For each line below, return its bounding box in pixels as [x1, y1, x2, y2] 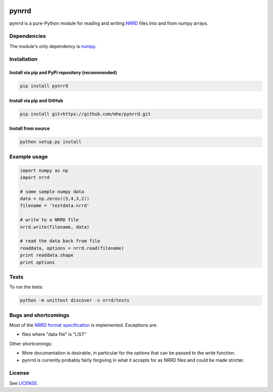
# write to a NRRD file [20, 217, 79, 223]
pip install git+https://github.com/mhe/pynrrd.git [20, 111, 151, 117]
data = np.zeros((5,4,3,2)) [20, 196, 89, 202]
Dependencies [9, 33, 47, 40]
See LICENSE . [9, 380, 39, 386]
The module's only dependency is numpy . [9, 43, 97, 49]
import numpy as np [20, 167, 68, 173]
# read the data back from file [20, 238, 101, 244]
